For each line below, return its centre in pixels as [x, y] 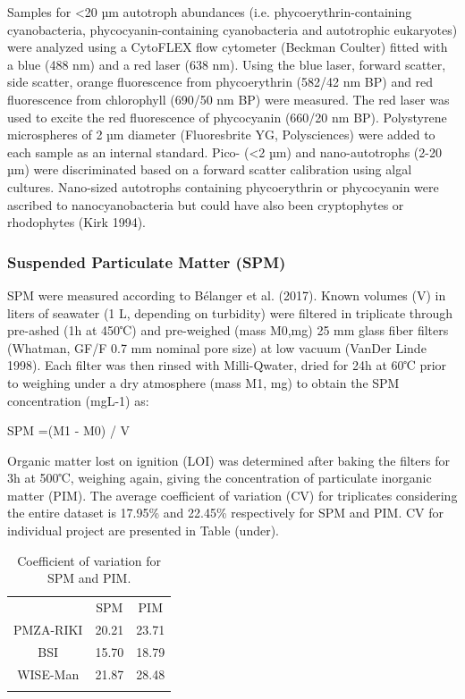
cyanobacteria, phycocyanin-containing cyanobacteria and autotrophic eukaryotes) [232, 29]
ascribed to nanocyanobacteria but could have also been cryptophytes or [206, 204]
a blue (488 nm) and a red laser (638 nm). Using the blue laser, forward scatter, [227, 64]
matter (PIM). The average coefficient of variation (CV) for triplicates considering [232, 495]
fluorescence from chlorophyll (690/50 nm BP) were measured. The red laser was [228, 99]
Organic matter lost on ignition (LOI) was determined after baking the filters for [228, 460]
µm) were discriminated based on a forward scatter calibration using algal [210, 169]
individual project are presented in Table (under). [144, 531]
